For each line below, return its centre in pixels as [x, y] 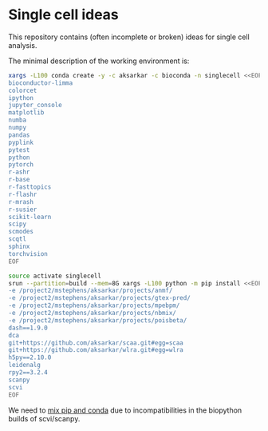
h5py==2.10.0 [30, 357]
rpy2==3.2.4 [28, 373]
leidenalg [25, 365]
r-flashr [23, 194]
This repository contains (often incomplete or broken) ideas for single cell [129, 37]
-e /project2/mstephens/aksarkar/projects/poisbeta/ [98, 320]
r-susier [23, 210]
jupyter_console [35, 106]
